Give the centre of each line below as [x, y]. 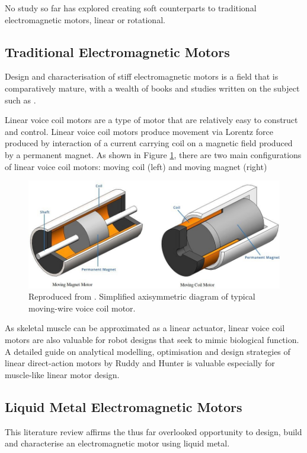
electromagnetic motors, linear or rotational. [85, 19]
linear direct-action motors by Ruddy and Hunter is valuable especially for [140, 363]
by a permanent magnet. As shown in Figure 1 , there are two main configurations [153, 154]
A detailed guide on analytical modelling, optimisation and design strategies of [148, 351]
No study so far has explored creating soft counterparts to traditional [131, 8]
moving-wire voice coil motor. [82, 308]
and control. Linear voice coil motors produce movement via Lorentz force [139, 131]
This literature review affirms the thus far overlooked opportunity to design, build [153, 431]
